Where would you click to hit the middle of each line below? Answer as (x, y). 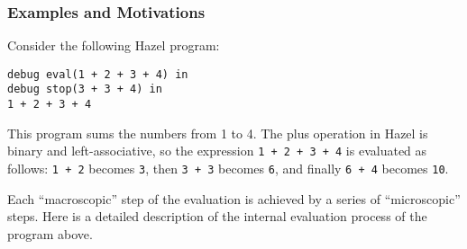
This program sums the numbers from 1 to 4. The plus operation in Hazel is (218, 133)
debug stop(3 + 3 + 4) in (85, 89)
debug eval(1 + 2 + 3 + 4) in (98, 74)
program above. (50, 233)
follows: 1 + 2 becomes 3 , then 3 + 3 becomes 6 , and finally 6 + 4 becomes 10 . (228, 169)
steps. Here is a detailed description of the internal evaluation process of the (217, 216)
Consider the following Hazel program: (114, 45)
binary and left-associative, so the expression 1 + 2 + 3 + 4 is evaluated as (217, 151)
